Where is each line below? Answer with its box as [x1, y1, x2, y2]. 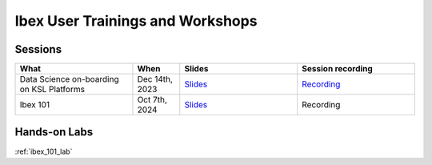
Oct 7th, [137, 95, 168, 106]
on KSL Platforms [19, 84, 86, 95]
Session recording [301, 63, 374, 74]
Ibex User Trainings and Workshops [14, 12, 258, 30]
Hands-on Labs [14, 125, 94, 139]
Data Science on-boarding [19, 74, 119, 85]
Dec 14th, [137, 74, 174, 85]
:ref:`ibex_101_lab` [14, 147, 73, 156]
